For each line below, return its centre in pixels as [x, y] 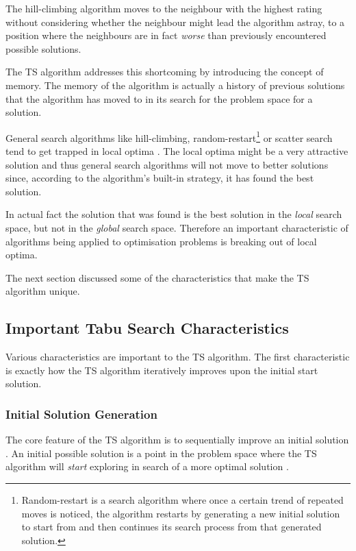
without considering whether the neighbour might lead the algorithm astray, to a [175, 22]
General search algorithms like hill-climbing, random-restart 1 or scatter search [169, 136]
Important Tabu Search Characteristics [147, 328]
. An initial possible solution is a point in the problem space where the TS [161, 453]
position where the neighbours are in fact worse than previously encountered [166, 35]
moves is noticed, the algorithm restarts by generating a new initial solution [181, 513]
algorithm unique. [43, 291]
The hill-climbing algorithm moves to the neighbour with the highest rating [164, 8]
